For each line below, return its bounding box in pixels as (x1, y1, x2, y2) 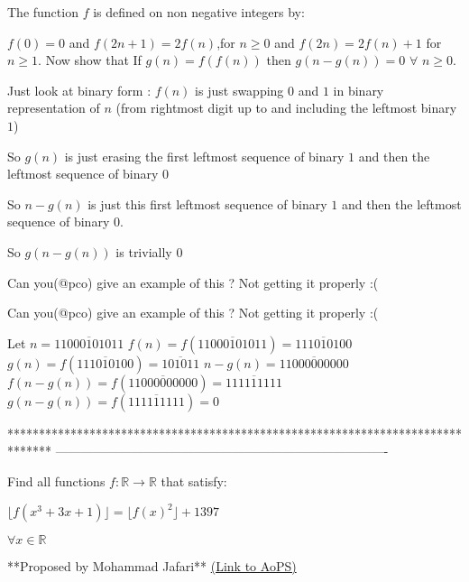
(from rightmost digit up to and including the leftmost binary (115, 98, 457, 117)
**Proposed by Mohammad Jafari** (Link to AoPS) (7, 557, 297, 575)
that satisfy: (161, 471, 227, 490)
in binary (333, 80, 384, 99)
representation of (7, 98, 100, 117)
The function (7, 3, 78, 21)
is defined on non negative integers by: (93, 3, 305, 21)
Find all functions (7, 471, 106, 490)
